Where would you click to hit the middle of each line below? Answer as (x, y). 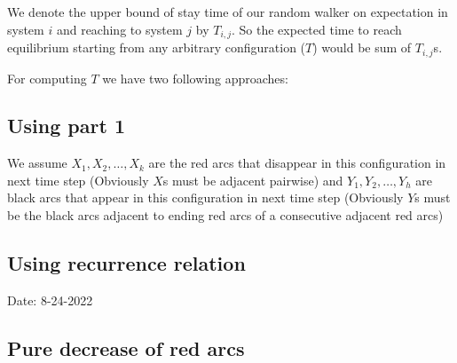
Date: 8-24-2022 (50, 300)
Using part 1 (66, 126)
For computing (47, 78)
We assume (37, 163)
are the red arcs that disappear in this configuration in (297, 163)
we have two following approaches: (195, 78)
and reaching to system (119, 29)
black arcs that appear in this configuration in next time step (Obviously (205, 197)
